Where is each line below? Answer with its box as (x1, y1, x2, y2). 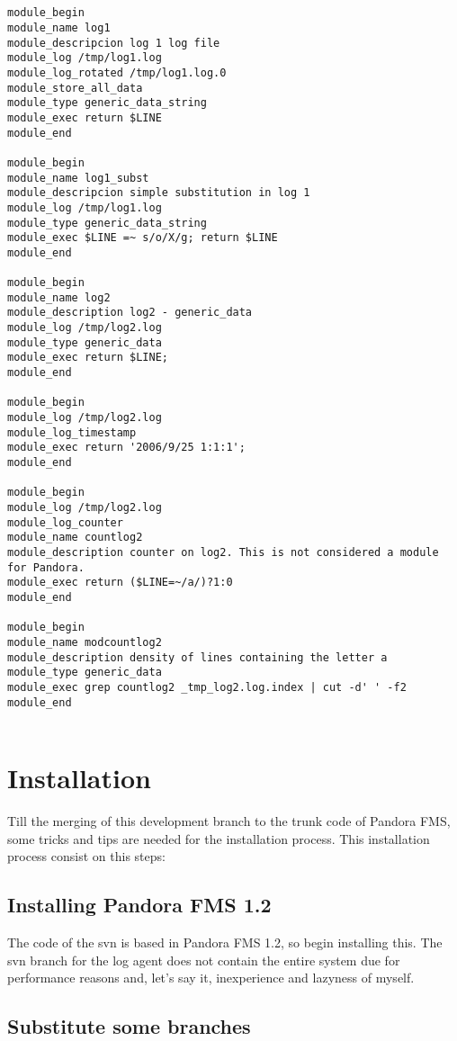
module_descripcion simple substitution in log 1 (7, 186, 310, 200)
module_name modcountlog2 (7, 635, 162, 649)
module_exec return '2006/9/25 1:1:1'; (7, 441, 246, 454)
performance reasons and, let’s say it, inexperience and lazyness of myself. (7, 968, 415, 987)
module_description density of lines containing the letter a (7, 651, 388, 664)
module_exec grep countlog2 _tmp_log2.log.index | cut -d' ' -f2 (7, 680, 407, 694)
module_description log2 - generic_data (7, 306, 253, 319)
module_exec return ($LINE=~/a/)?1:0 (7, 576, 233, 589)
